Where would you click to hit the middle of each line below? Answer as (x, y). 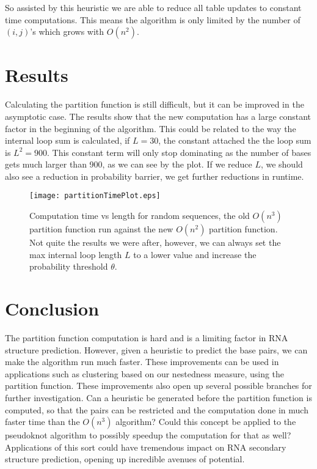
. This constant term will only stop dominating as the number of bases (179, 152)
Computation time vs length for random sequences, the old (140, 216)
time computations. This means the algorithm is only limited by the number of (153, 19)
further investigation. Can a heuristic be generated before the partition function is (158, 397)
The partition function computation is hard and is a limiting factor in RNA (147, 338)
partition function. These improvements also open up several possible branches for (158, 386)
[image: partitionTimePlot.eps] (95, 196)
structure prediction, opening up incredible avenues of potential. (125, 459)
